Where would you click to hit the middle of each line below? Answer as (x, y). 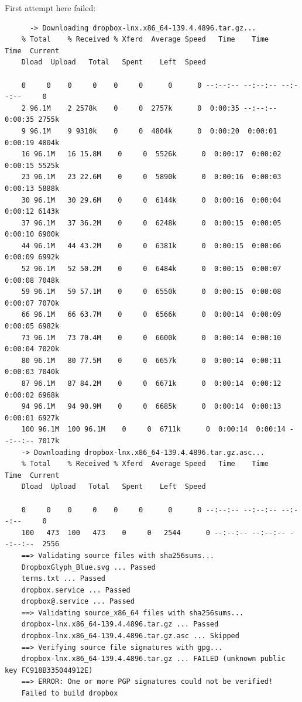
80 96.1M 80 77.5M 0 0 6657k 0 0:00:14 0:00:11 (151, 360)
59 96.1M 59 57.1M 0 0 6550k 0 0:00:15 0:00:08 (151, 292)
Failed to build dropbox (70, 694)
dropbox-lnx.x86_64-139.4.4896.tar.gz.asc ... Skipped (130, 636)
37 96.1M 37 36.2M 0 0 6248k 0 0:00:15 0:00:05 (151, 223)
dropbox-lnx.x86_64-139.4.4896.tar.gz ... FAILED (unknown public (153, 659)
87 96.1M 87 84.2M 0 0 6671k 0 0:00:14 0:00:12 (151, 383)
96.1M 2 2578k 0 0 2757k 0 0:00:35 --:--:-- (153, 108)
